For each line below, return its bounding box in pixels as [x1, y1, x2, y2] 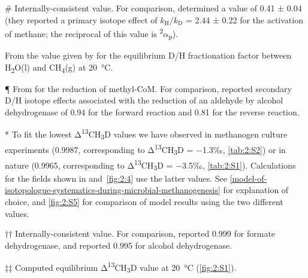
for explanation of [223, 184, 289, 196]
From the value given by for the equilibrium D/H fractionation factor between [5, 48, 292, 61]
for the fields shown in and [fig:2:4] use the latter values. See [5, 172, 228, 184]
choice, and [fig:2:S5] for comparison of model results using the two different [5, 195, 283, 207]
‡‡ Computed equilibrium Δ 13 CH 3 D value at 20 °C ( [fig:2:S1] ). [5, 259, 237, 275]
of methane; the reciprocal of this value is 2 [5, 26, 164, 39]
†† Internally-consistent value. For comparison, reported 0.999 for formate [5, 227, 276, 240]
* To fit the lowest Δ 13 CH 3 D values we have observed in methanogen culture [5, 126, 288, 142]
